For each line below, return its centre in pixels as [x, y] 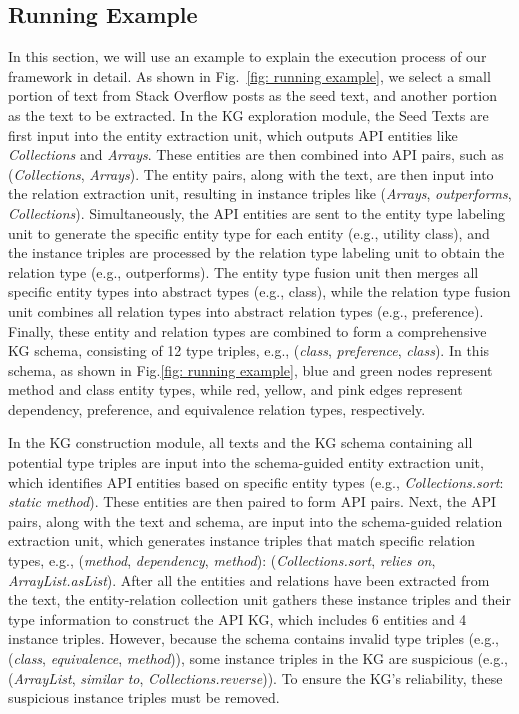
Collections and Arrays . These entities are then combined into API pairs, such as [256, 154]
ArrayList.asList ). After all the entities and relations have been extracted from [249, 579]
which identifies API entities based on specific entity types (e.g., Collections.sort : [256, 481]
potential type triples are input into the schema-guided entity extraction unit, [246, 462]
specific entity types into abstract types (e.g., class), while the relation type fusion [259, 291]
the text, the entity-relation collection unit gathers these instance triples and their [259, 599]
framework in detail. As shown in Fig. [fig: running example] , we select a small [249, 75]
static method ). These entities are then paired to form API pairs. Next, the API [252, 501]
